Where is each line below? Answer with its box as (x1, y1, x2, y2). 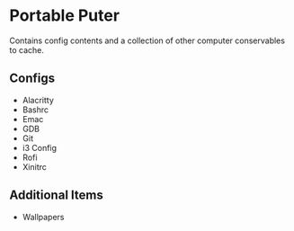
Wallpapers (22, 211, 65, 222)
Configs (9, 71, 56, 86)
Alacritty (22, 94, 54, 105)
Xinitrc (22, 161, 48, 172)
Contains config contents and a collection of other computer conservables (9, 35, 286, 46)
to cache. (9, 44, 45, 55)
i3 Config (22, 142, 57, 153)
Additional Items (9, 188, 103, 203)
